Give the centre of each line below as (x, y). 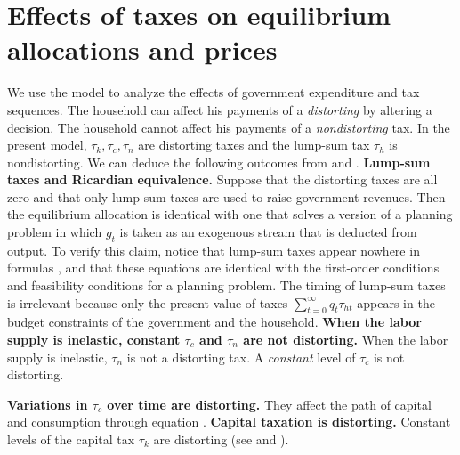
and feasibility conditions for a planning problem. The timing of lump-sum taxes (226, 285)
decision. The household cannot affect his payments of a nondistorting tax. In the (229, 127)
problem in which (55, 232)
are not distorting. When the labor (346, 340)
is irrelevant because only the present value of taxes (148, 302)
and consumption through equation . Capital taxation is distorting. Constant (229, 422)
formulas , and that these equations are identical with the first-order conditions (223, 268)
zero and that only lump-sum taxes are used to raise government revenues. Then (226, 196)
